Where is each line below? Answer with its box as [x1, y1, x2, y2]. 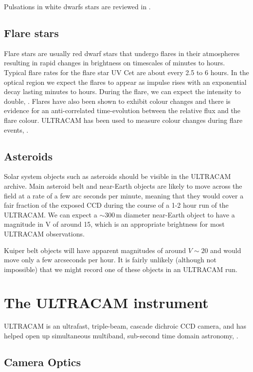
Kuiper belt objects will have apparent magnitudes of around [4, 245, 186, 255]
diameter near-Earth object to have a [124, 209, 235, 219]
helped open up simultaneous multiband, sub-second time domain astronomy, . [4, 331, 238, 340]
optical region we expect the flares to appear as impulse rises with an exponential [4, 77, 247, 87]
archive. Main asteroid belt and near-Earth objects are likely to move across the [4, 180, 242, 191]
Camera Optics [4, 354, 81, 369]
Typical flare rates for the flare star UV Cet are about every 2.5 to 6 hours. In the [4, 67, 249, 77]
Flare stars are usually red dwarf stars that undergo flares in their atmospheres [4, 48, 240, 58]
